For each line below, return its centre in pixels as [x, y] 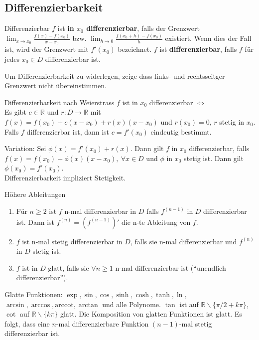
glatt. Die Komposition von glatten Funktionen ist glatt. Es [151, 314]
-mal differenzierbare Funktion [102, 323]
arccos [41, 305]
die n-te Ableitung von [156, 222]
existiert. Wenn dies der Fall [208, 38]
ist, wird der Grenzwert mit [47, 49]
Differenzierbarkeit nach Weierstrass [60, 102]
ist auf [189, 304]
